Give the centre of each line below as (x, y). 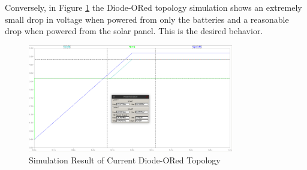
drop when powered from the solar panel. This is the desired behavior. (134, 31)
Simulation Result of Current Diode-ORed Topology (125, 160)
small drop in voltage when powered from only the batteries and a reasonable (147, 19)
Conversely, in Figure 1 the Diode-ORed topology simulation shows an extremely (153, 7)
